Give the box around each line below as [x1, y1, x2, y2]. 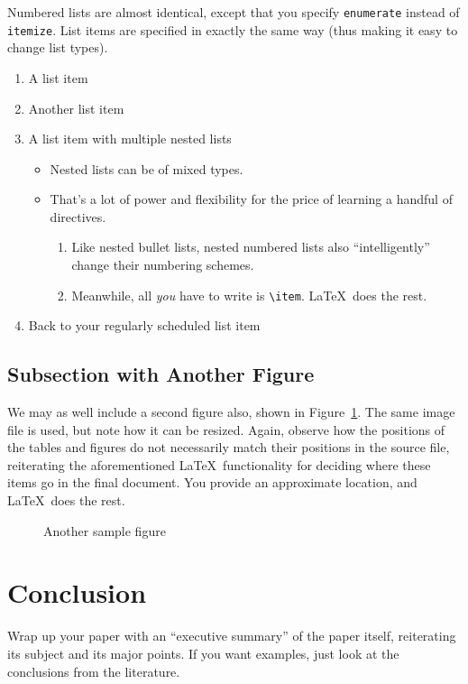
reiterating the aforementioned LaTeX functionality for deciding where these [7, 455, 431, 474]
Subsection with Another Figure [7, 360, 315, 388]
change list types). [7, 38, 108, 57]
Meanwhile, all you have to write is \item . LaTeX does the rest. [71, 285, 427, 304]
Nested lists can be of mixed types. [50, 159, 243, 178]
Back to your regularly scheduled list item [28, 316, 261, 335]
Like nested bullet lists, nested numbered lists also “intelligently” [71, 237, 430, 256]
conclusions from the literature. [7, 661, 180, 680]
